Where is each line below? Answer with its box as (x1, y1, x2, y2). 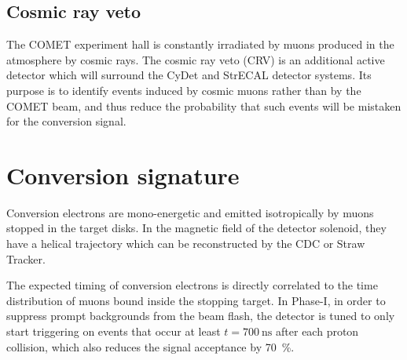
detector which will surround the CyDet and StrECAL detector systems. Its (6, 67, 372, 83)
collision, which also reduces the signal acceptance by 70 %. (6, 338, 295, 355)
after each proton (276, 323, 359, 340)
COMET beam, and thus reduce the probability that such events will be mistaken (6, 97, 401, 114)
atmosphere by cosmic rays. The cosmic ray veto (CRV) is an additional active (6, 51, 385, 67)
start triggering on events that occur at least (6, 323, 221, 340)
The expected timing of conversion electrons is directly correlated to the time (6, 277, 378, 293)
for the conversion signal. (6, 113, 126, 129)
